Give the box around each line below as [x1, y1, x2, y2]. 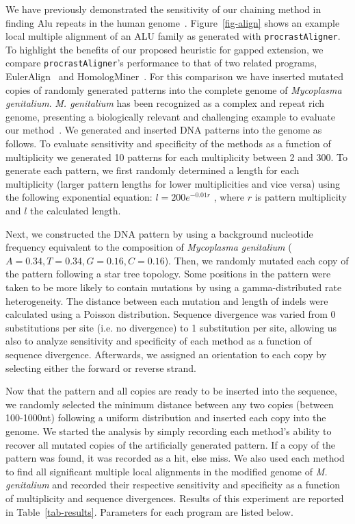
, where [213, 190, 245, 204]
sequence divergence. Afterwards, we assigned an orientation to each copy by [5, 347, 327, 361]
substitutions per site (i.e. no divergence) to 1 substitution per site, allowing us [5, 320, 337, 334]
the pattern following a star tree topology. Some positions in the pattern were [5, 266, 331, 281]
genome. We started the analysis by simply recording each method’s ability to [5, 423, 332, 438]
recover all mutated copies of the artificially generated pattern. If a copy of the [5, 437, 336, 451]
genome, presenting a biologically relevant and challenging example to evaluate [5, 109, 335, 123]
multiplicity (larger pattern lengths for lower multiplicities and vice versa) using [5, 176, 341, 190]
